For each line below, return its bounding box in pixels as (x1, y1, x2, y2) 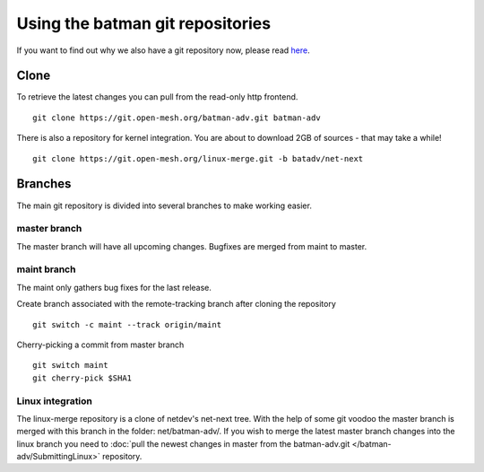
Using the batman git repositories (16, 13, 272, 33)
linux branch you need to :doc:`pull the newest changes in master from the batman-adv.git (16, 438, 350, 449)
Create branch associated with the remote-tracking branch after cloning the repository (16, 299, 336, 310)
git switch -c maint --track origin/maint (32, 319, 222, 329)
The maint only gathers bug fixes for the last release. (16, 282, 212, 293)
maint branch (16, 263, 76, 275)
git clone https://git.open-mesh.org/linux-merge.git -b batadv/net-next (32, 153, 364, 163)
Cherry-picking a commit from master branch (16, 339, 185, 350)
